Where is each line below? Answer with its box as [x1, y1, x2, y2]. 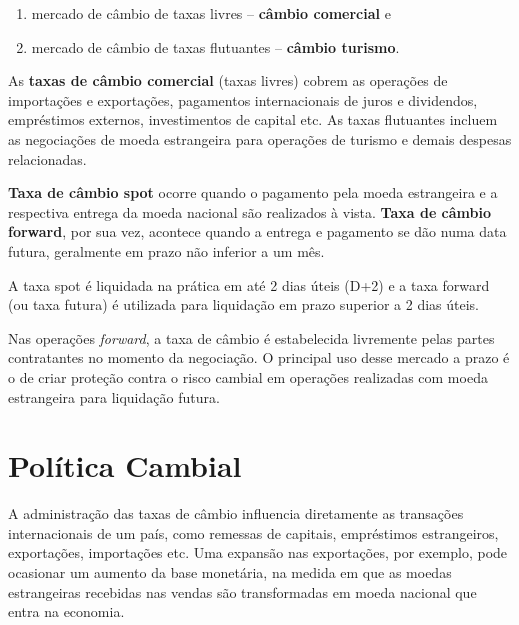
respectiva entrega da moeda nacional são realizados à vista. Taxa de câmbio [8, 201, 492, 222]
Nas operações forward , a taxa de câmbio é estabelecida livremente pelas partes [8, 327, 495, 348]
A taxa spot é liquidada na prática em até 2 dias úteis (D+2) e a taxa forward [8, 274, 490, 295]
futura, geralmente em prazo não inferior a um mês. [8, 240, 325, 261]
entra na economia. [8, 601, 125, 622]
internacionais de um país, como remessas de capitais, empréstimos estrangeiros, [8, 522, 499, 543]
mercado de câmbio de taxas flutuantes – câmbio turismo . [31, 36, 400, 57]
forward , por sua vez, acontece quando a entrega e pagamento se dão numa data [8, 221, 507, 242]
